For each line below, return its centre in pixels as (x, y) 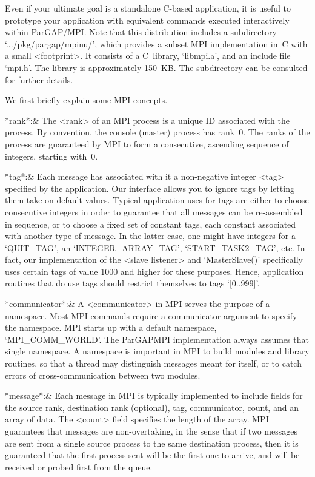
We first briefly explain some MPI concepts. (86, 100)
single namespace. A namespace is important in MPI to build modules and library (157, 351)
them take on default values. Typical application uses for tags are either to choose (157, 200)
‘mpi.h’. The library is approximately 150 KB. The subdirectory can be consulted (156, 67)
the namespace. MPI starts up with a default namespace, (111, 327)
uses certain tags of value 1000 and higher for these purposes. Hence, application (154, 271)
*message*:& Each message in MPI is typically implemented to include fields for (154, 395)
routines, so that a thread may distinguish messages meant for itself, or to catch (153, 363)
